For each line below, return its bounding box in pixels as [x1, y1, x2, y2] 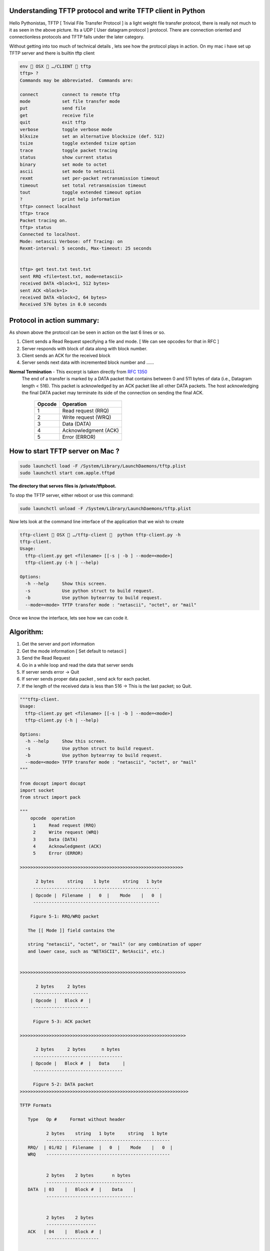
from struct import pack [19, 795, 81, 800]
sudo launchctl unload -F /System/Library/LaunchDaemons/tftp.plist [19, 505, 191, 511]
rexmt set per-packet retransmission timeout [19, 176, 160, 181]
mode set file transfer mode [19, 99, 120, 105]
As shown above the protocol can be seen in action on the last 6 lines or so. [9, 329, 165, 335]
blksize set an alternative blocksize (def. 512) [19, 133, 165, 139]
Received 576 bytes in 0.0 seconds [19, 302, 107, 307]
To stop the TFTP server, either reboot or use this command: [9, 492, 134, 498]
